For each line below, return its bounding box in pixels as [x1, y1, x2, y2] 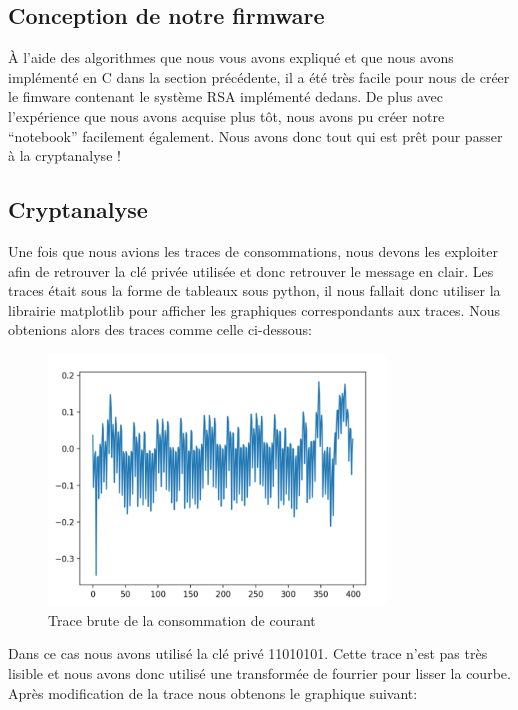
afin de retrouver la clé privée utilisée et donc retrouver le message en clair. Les [8, 260, 494, 281]
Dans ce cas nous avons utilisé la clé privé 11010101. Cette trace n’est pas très [8, 643, 488, 664]
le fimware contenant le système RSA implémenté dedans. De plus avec [8, 86, 444, 107]
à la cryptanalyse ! [8, 145, 121, 166]
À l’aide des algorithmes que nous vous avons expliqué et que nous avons [8, 47, 454, 68]
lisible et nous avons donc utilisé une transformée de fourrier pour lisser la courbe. [8, 662, 511, 683]
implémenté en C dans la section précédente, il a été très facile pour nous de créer [8, 66, 510, 87]
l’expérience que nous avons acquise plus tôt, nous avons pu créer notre [8, 105, 445, 126]
